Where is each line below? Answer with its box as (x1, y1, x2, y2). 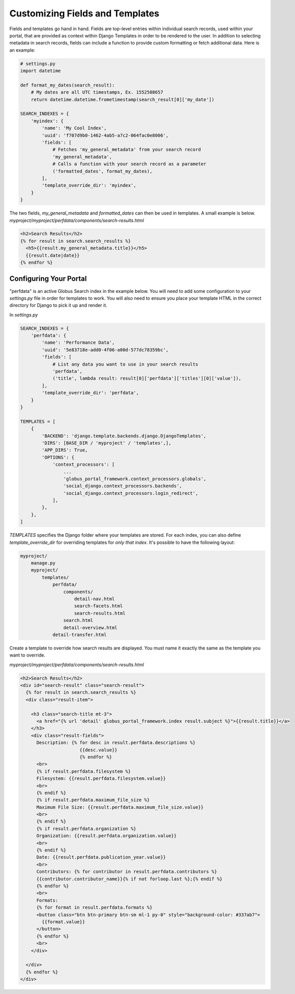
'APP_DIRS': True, (41, 447, 88, 453)
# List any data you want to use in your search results (52, 361, 198, 367)
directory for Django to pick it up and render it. (9, 302, 107, 308)
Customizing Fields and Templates (9, 8, 160, 19)
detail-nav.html (74, 596, 115, 602)
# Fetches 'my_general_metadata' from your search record (52, 146, 201, 153)
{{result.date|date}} (26, 252, 80, 258)
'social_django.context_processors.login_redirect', (63, 490, 198, 496)
